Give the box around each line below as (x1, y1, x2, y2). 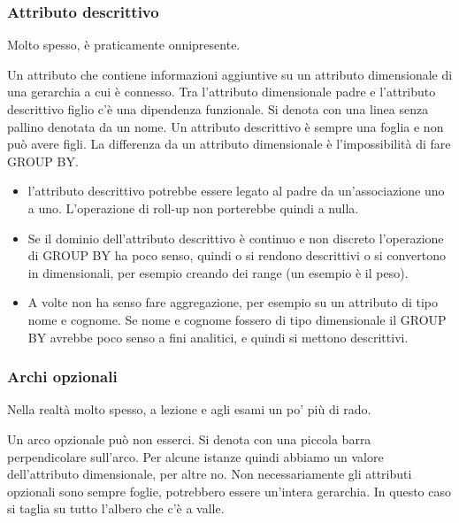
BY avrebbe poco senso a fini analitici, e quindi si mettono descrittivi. (27, 327, 409, 346)
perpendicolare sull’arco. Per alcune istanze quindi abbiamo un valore (7, 447, 384, 465)
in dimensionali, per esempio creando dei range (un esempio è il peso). (27, 263, 409, 281)
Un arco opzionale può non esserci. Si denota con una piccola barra (7, 429, 371, 448)
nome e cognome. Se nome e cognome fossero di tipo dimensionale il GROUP (27, 310, 447, 328)
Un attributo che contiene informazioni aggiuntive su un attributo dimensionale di (7, 65, 453, 83)
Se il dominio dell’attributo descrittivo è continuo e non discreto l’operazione (27, 228, 444, 247)
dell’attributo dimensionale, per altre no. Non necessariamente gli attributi (7, 465, 412, 483)
